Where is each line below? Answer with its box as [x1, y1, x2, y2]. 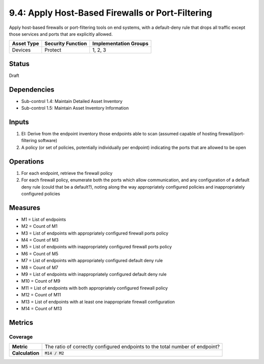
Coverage [9, 333, 33, 340]
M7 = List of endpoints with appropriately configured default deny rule [21, 258, 163, 264]
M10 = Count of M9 [21, 278, 61, 284]
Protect [44, 47, 62, 53]
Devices [12, 47, 31, 53]
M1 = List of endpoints [21, 216, 66, 222]
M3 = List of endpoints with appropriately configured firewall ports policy [21, 230, 169, 236]
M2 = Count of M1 [21, 223, 58, 229]
